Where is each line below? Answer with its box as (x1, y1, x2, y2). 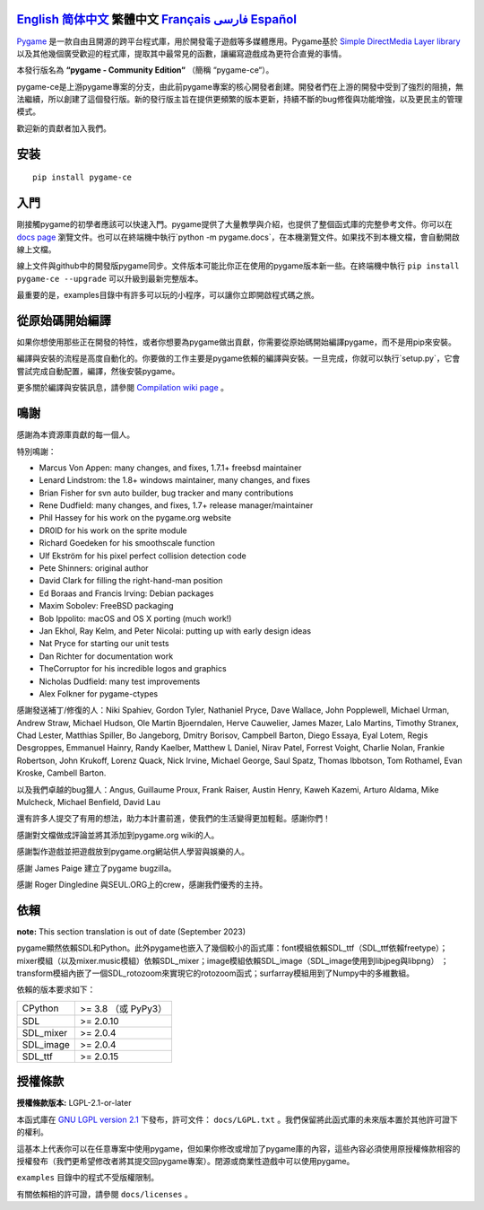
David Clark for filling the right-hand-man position (39, 575, 223, 586)
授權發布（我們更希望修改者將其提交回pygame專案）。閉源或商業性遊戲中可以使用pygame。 (16, 1155, 355, 1166)
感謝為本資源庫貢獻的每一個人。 (16, 429, 134, 440)
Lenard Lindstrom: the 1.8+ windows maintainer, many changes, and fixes (39, 475, 311, 486)
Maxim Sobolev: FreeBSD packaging (39, 601, 174, 611)
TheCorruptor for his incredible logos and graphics (39, 663, 228, 674)
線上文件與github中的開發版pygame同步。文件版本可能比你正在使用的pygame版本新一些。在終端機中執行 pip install (16, 260, 460, 271)
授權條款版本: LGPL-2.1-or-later (16, 1098, 132, 1109)
